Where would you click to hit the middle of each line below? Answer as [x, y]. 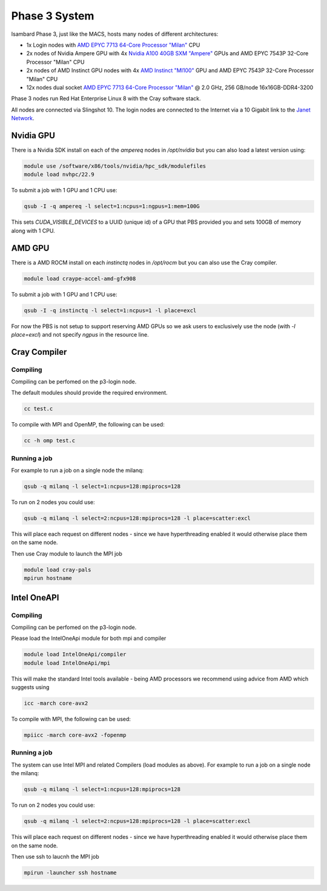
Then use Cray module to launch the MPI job [67, 553]
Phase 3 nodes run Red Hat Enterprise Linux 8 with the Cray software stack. [106, 99]
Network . [23, 118]
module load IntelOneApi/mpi [67, 663]
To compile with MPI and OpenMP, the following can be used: [88, 425]
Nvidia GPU [33, 136]
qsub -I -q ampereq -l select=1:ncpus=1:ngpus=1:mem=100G [112, 207]
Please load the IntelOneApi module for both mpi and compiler [89, 638]
